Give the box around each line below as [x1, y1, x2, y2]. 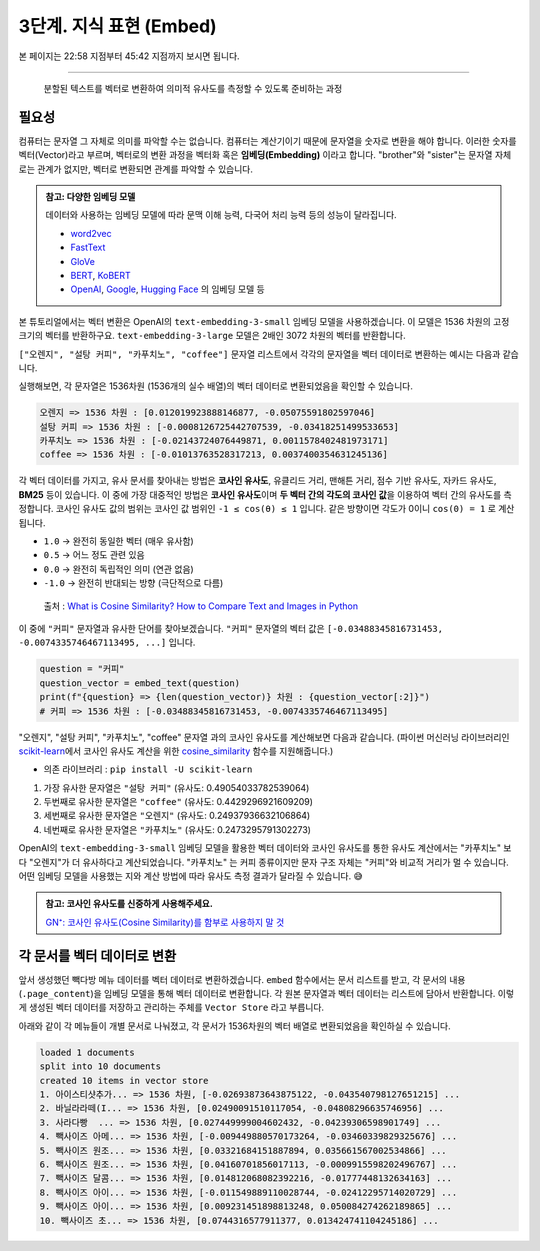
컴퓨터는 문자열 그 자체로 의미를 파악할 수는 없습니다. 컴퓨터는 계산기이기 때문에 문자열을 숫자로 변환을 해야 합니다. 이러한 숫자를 [18, 135, 517, 147]
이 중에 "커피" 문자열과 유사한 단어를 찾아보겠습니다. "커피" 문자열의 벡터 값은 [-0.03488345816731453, [18, 622, 444, 634]
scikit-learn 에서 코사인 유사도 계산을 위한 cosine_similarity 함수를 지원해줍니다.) [18, 745, 334, 757]
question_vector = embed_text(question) [39, 677, 240, 689]
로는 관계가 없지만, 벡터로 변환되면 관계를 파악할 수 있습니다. [18, 163, 254, 175]
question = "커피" [39, 663, 125, 675]
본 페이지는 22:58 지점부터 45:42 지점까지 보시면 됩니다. [18, 50, 240, 62]
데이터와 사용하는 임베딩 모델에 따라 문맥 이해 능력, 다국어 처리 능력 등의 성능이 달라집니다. [45, 209, 397, 221]
